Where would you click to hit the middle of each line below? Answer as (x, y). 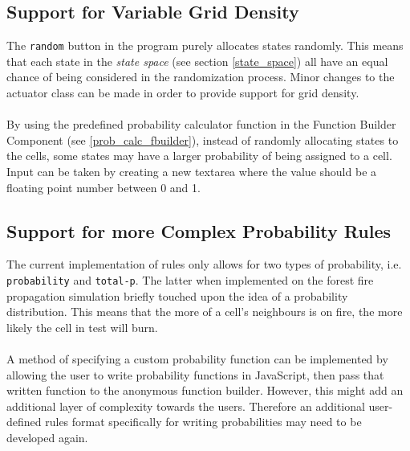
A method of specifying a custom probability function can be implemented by (197, 359)
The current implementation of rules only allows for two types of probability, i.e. (204, 264)
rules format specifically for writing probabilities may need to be (203, 422)
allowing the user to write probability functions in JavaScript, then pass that (195, 374)
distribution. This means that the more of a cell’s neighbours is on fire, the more (205, 312)
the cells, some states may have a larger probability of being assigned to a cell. (199, 156)
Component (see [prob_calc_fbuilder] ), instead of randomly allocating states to (203, 139)
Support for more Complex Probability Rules (199, 230)
